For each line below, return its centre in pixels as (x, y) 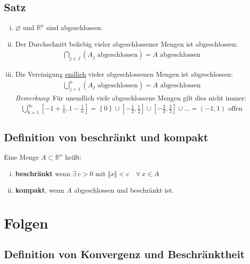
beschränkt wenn (43, 173)
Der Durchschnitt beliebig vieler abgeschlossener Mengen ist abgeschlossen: (126, 43)
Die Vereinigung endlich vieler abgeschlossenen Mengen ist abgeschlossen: (124, 74)
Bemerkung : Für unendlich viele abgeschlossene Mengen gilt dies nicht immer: (131, 97)
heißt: (73, 157)
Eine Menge (22, 157)
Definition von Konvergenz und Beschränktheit (125, 254)
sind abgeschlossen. (75, 27)
